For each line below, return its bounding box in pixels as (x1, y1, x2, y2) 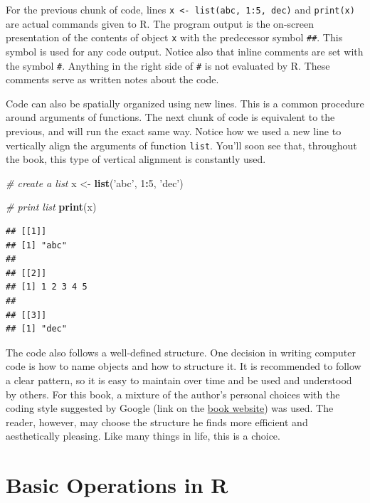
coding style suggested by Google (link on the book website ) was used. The (6, 401, 334, 415)
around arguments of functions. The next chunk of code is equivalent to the (6, 110, 335, 125)
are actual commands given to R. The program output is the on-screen (6, 16, 314, 31)
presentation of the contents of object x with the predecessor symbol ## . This (6, 30, 343, 45)
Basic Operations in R (6, 470, 228, 499)
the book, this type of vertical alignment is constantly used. (6, 152, 266, 166)
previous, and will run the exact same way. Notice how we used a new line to (6, 123, 342, 138)
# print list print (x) (6, 199, 97, 214)
